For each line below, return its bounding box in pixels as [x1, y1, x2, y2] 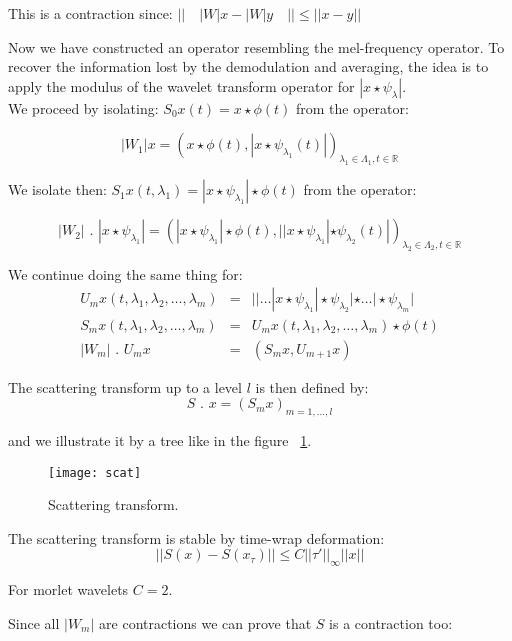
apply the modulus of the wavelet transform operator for [8, 75, 355, 96]
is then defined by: [255, 376, 369, 397]
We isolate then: [8, 179, 107, 200]
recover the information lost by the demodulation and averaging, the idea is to [8, 56, 489, 77]
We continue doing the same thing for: [8, 263, 243, 284]
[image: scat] [48, 465, 142, 480]
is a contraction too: [329, 612, 453, 633]
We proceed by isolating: [8, 97, 159, 118]
